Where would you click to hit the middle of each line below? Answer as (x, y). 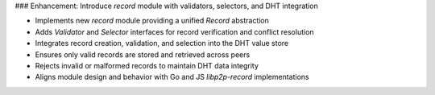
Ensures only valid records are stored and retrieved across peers (143, 54)
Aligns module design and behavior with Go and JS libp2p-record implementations (172, 77)
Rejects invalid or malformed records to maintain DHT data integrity (147, 65)
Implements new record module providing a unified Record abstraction (152, 21)
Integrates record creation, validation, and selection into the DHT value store (162, 43)
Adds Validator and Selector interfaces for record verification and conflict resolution (174, 31)
